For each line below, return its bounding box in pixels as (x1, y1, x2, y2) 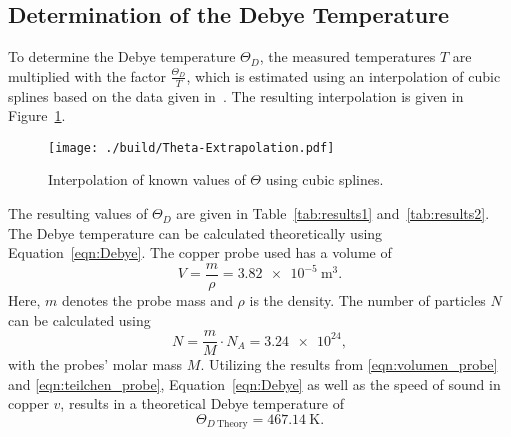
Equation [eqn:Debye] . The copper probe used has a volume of (8, 242, 392, 263)
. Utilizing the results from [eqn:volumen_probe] (200, 354, 498, 375)
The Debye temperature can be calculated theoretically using (8, 222, 383, 243)
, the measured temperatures (259, 46, 436, 67)
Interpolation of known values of (48, 169, 246, 190)
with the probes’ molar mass (8, 354, 183, 375)
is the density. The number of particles (249, 289, 486, 310)
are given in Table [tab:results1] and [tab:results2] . (176, 203, 490, 224)
